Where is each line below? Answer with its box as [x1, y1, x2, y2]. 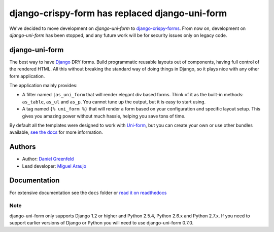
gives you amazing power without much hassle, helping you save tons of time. [22, 113, 186, 119]
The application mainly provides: [9, 83, 78, 89]
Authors [9, 142, 36, 151]
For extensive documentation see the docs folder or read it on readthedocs [9, 189, 167, 196]
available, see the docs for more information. [9, 129, 104, 135]
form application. [9, 73, 45, 79]
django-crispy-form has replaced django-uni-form [9, 8, 227, 19]
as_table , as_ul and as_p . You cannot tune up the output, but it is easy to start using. [22, 99, 205, 105]
